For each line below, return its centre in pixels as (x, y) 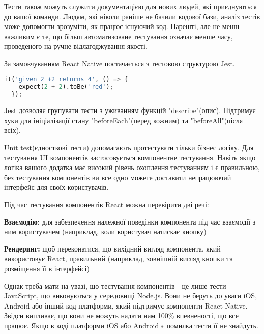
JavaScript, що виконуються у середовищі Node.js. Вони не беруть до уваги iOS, (131, 296)
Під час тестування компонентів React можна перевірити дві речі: (107, 204)
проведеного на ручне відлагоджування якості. (76, 46)
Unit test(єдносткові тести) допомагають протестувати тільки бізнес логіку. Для (129, 147)
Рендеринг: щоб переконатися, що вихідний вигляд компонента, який (112, 248)
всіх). (12, 130)
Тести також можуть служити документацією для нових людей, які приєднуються (130, 6)
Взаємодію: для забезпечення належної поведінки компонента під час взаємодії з (130, 221)
